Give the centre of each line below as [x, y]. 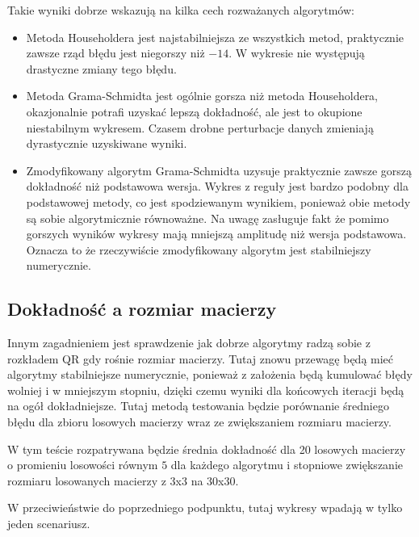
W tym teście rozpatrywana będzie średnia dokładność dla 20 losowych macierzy [207, 449]
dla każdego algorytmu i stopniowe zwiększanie [287, 465]
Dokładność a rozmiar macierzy [142, 309]
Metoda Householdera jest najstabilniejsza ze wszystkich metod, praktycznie [215, 37]
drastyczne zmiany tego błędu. [101, 68]
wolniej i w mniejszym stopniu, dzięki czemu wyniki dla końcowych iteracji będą [206, 390]
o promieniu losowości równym [83, 465]
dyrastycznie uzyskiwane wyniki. [107, 143]
